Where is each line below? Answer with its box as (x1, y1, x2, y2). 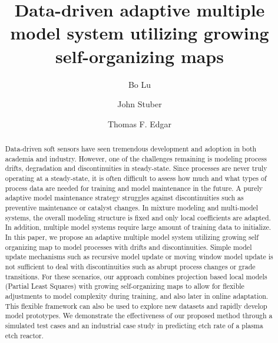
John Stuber (117, 98, 162, 110)
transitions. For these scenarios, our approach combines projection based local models (5, 271, 267, 281)
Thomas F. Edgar (107, 117, 172, 130)
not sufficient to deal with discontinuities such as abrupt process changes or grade (5, 261, 256, 271)
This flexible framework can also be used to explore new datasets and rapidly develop (5, 301, 267, 311)
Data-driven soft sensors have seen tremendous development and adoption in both (5, 144, 257, 154)
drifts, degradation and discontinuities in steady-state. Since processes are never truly (5, 163, 267, 173)
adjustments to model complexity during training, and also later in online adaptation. (5, 291, 269, 301)
